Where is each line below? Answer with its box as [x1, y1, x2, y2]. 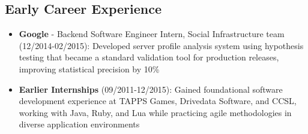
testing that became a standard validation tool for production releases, [19, 51, 279, 63]
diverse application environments [19, 118, 140, 130]
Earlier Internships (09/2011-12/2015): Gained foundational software [19, 83, 283, 95]
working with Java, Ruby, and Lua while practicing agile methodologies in [19, 106, 292, 118]
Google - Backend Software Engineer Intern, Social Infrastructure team [19, 28, 285, 40]
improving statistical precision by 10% [19, 62, 160, 75]
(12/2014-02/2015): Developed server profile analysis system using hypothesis [19, 39, 304, 51]
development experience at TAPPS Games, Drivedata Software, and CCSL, [19, 95, 297, 107]
